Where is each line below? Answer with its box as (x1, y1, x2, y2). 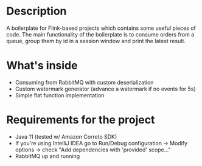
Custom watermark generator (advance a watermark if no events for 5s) (15, 85, 196, 92)
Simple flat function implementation (15, 91, 105, 99)
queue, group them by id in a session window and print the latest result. (6, 37, 186, 44)
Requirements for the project (6, 113, 155, 127)
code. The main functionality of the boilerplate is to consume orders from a (6, 30, 195, 38)
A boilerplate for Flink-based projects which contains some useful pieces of (6, 24, 196, 32)
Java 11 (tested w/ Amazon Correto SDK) (15, 133, 117, 140)
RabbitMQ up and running (15, 152, 80, 159)
